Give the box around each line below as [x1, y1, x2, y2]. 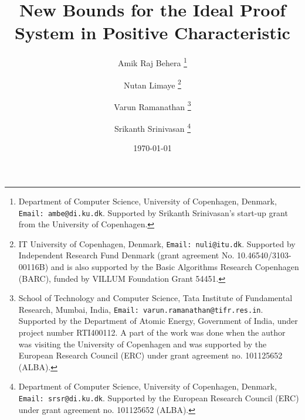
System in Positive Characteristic [15, 21, 290, 45]
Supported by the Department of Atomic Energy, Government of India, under [18, 315, 298, 327]
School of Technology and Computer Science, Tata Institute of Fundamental [18, 292, 293, 304]
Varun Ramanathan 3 [114, 98, 191, 112]
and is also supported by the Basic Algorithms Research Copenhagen [50, 261, 299, 272]
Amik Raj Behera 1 [118, 55, 187, 69]
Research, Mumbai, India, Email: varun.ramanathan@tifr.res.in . [18, 303, 263, 315]
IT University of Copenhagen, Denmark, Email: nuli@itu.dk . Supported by [18, 237, 296, 250]
